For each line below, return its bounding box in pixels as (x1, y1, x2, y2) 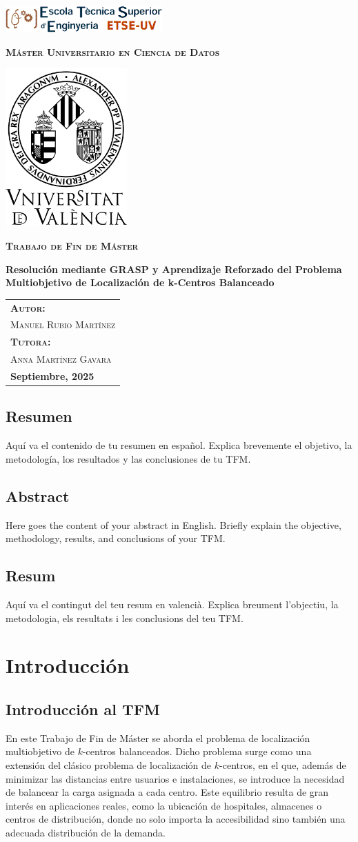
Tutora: (10, 334, 51, 349)
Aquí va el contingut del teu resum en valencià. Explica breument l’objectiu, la (6, 597, 339, 611)
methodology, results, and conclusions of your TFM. (6, 531, 226, 545)
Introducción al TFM (6, 698, 160, 719)
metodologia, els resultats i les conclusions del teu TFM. (6, 610, 243, 625)
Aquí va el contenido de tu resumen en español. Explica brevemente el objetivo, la (6, 438, 352, 452)
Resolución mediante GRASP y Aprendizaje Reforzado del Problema (6, 261, 342, 276)
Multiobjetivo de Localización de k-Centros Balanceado (6, 275, 275, 290)
